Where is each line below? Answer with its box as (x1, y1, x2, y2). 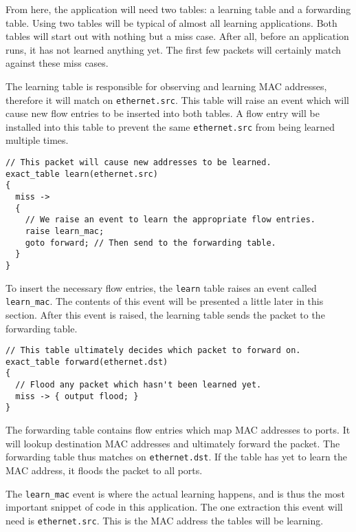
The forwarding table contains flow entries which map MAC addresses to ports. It (5, 423, 351, 437)
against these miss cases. (5, 56, 109, 70)
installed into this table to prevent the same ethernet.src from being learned (5, 119, 335, 134)
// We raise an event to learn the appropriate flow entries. (25, 215, 316, 225)
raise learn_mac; (25, 226, 104, 236)
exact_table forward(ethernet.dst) (5, 357, 168, 367)
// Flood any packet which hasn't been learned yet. (15, 380, 262, 390)
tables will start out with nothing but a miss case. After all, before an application (5, 29, 349, 43)
